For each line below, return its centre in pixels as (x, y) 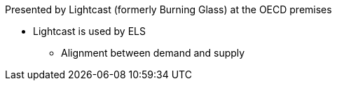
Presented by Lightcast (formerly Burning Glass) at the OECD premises (168, 9)
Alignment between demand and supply (153, 53)
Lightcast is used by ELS (89, 31)
